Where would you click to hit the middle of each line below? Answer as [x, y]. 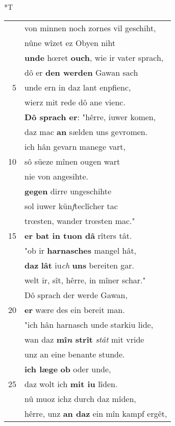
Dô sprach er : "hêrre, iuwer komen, [90, 117]
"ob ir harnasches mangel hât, [81, 250]
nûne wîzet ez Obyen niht [70, 42]
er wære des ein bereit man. [75, 309]
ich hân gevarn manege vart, [75, 146]
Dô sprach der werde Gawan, [76, 295]
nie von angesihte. [56, 176]
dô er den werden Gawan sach [81, 72]
